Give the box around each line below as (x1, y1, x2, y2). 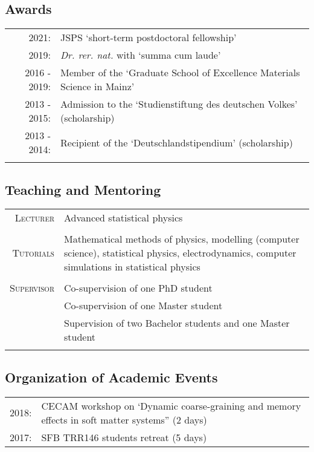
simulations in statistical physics (64, 260, 200, 274)
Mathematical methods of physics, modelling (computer (64, 232, 300, 246)
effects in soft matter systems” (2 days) (41, 412, 207, 427)
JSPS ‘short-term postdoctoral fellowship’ (60, 30, 237, 45)
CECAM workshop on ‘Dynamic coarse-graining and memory (41, 398, 301, 413)
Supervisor (10, 281, 54, 295)
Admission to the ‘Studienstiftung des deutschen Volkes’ (60, 97, 298, 111)
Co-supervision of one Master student (64, 298, 223, 313)
